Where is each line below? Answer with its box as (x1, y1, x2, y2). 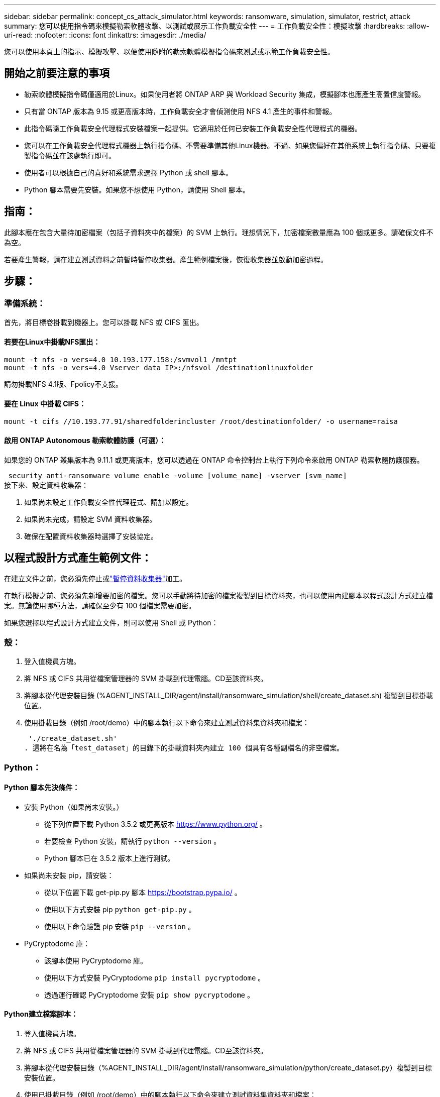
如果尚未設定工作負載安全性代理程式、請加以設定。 (24, 497, 193, 506)
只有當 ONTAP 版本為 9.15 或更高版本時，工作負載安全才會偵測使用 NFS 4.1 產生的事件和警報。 (24, 106, 337, 116)
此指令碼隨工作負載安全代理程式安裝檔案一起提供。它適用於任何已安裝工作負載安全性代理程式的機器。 (24, 124, 362, 133)
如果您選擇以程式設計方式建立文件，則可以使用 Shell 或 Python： (4, 618, 218, 627)
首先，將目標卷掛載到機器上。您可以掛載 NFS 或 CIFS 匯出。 (4, 317, 203, 326)
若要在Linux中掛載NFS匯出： (4, 337, 100, 346)
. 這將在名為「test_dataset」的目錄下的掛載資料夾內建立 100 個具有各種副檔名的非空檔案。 (24, 744, 344, 752)
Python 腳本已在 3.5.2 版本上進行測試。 (44, 853, 175, 862)
